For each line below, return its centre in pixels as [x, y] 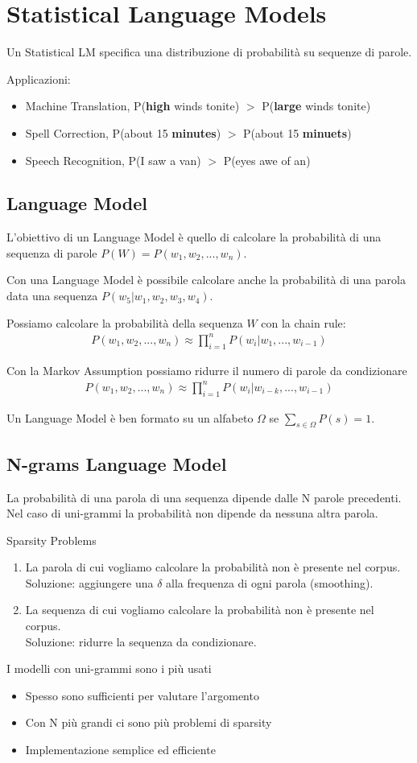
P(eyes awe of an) [267, 160]
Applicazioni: [39, 78]
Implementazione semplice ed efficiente [120, 750]
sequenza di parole [52, 252]
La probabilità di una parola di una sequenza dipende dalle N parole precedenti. [204, 497]
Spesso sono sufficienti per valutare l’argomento [142, 695]
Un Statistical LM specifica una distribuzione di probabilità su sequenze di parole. [209, 52]
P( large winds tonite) [316, 106]
